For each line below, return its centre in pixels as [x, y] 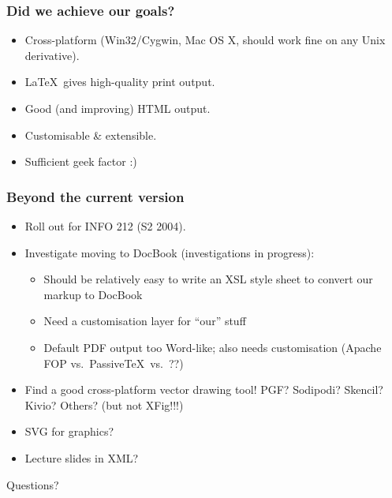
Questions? [33, 484]
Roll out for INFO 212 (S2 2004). [105, 226]
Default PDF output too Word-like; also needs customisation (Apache [213, 347]
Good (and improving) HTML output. [118, 108]
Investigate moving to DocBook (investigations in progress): [170, 252]
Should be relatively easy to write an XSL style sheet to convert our [208, 279]
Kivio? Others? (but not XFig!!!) [104, 404]
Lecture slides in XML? [82, 457]
